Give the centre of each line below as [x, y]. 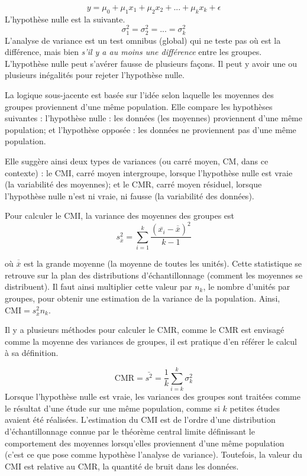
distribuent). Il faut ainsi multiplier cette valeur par [98, 286]
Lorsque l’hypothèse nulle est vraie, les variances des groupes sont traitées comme [153, 396]
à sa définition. [32, 353]
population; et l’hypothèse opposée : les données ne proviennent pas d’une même [151, 129]
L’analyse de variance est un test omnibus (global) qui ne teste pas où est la [143, 40]
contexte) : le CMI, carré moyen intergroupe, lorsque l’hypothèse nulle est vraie [149, 172]
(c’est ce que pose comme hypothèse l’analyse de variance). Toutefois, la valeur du [153, 454]
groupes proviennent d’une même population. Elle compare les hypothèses [139, 106]
